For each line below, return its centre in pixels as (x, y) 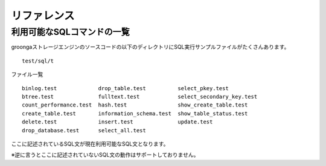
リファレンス (43, 16)
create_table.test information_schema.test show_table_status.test (135, 113)
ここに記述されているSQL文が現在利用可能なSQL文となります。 (90, 144)
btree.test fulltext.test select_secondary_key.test (140, 97)
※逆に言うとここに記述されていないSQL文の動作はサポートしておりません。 (105, 155)
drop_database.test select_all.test (84, 130)
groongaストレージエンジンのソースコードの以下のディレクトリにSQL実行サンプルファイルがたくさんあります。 (150, 47)
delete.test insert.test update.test (117, 122)
